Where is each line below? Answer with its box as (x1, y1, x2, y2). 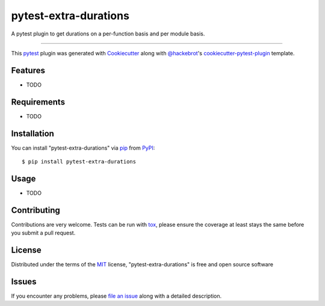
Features (11, 65, 45, 75)
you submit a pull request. (11, 229, 76, 237)
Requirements (11, 97, 66, 107)
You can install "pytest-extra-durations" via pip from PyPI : (11, 144, 155, 151)
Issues (11, 277, 37, 287)
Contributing (11, 205, 60, 215)
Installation (11, 128, 54, 138)
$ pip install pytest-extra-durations (22, 158, 137, 165)
